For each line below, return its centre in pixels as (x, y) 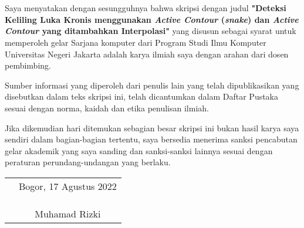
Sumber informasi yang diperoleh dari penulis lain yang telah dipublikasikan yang (152, 85)
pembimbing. (28, 65)
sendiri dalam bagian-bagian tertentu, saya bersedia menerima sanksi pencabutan (151, 139)
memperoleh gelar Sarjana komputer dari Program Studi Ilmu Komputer (136, 42)
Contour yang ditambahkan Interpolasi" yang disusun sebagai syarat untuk (151, 31)
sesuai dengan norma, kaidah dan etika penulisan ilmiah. (107, 108)
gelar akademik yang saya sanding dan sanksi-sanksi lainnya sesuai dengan (139, 150)
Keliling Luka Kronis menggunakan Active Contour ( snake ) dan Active (152, 19)
